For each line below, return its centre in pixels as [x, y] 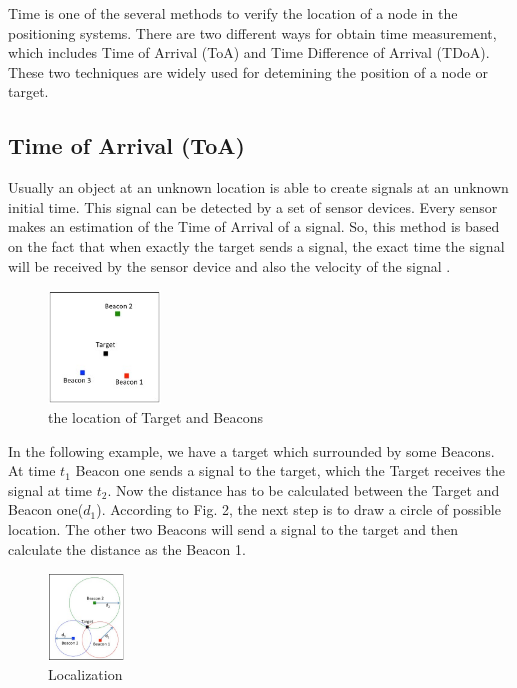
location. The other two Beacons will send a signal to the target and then [233, 529]
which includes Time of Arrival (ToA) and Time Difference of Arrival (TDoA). [249, 52]
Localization [85, 674]
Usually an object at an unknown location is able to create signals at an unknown [258, 187]
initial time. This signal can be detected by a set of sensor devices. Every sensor [253, 206]
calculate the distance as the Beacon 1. [127, 548]
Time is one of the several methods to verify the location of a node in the [233, 13]
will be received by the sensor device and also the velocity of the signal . [229, 265]
